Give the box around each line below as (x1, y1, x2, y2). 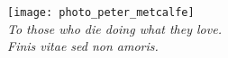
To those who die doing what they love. (7, 19, 222, 37)
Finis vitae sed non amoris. (7, 37, 159, 55)
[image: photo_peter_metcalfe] (7, 6, 195, 19)
